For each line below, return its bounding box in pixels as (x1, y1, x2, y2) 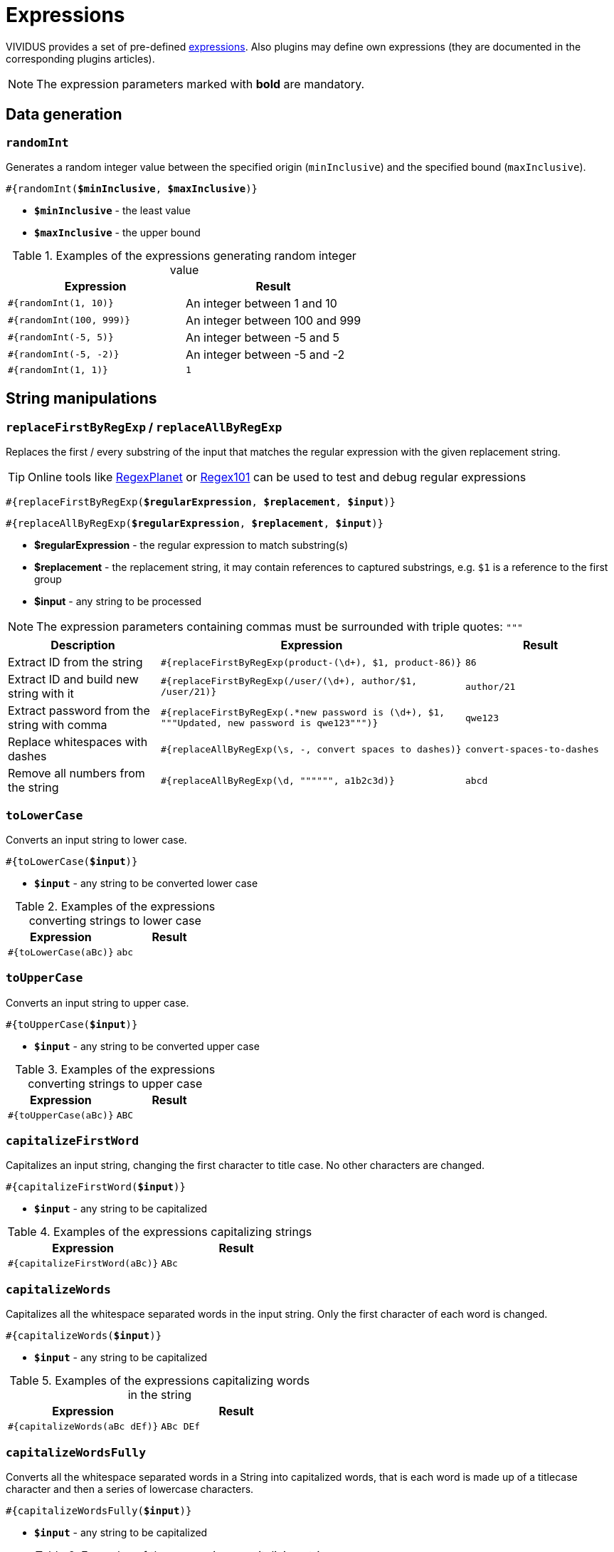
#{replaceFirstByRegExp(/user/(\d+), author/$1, (161, 676, 418, 687)
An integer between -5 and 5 (186, 330, 340, 345)
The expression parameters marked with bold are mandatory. (36, 76, 365, 91)
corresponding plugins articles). (6, 52, 155, 65)
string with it (8, 686, 74, 701)
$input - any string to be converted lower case (34, 876, 258, 889)
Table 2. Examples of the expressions (15, 898, 216, 913)
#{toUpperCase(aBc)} (8, 1109, 114, 1121)
